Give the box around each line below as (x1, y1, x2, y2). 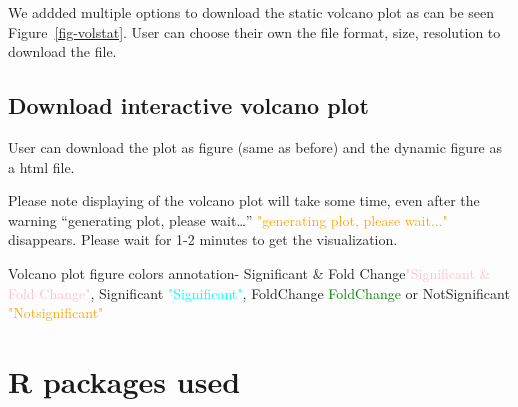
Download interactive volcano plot (8, 90, 369, 121)
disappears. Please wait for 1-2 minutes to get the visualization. (8, 229, 398, 250)
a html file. (8, 156, 75, 177)
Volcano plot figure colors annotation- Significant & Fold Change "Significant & (8, 262, 491, 283)
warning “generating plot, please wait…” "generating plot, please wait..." (8, 209, 448, 230)
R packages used (8, 360, 241, 401)
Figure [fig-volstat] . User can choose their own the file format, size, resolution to (8, 21, 501, 42)
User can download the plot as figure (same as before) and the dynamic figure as (8, 136, 503, 157)
